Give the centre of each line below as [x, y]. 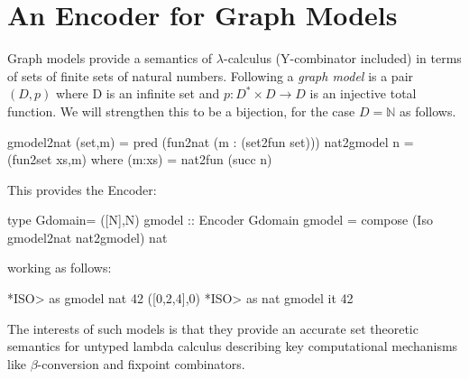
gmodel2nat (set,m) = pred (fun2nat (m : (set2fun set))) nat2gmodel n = [211, 141]
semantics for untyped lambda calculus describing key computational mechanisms [233, 346]
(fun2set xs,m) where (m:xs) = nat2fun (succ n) [140, 159]
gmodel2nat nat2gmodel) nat [87, 237]
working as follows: [60, 268]
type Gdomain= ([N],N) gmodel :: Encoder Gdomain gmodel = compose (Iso [220, 220]
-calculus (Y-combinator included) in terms [342, 58]
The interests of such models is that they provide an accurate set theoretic [213, 328]
